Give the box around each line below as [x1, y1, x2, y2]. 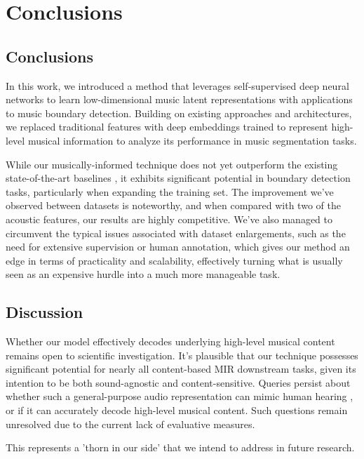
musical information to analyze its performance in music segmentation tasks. [27, 133, 357, 147]
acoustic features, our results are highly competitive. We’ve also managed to [6, 211, 333, 226]
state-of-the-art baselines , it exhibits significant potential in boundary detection [6, 171, 351, 185]
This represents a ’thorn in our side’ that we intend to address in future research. [6, 440, 355, 455]
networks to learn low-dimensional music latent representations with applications [6, 92, 353, 107]
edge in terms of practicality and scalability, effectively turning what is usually [6, 253, 343, 267]
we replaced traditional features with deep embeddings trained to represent [6, 119, 328, 134]
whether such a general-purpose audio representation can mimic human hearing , [6, 389, 353, 404]
